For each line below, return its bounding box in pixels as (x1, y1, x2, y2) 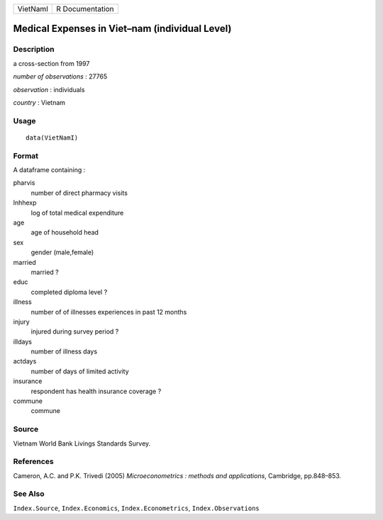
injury (13, 317, 30, 326)
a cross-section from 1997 (13, 59, 90, 67)
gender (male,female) (30, 248, 94, 256)
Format (13, 151, 39, 161)
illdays (13, 337, 32, 346)
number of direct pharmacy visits (30, 188, 128, 197)
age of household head (30, 228, 99, 237)
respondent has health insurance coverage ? (30, 387, 162, 395)
